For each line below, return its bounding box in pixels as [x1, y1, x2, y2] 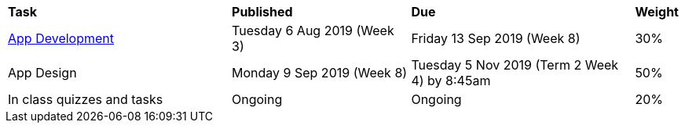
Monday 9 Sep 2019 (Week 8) [232, 65, 408, 81]
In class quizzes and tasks [8, 91, 163, 107]
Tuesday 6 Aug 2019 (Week [232, 23, 394, 38]
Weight [635, 4, 679, 20]
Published [232, 4, 293, 20]
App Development [8, 30, 114, 46]
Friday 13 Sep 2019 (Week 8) [411, 30, 581, 46]
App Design [8, 65, 77, 81]
